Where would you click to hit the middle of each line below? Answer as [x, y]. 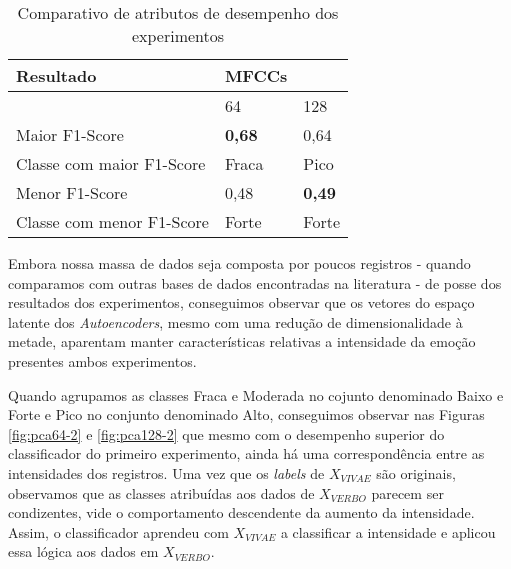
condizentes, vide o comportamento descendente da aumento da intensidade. [241, 512]
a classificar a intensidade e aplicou [388, 531]
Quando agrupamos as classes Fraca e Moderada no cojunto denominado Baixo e [256, 394]
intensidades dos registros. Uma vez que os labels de [166, 472]
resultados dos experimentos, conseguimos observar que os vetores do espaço [241, 302]
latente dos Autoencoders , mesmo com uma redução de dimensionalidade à [235, 321]
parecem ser [407, 492]
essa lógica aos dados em [83, 551]
